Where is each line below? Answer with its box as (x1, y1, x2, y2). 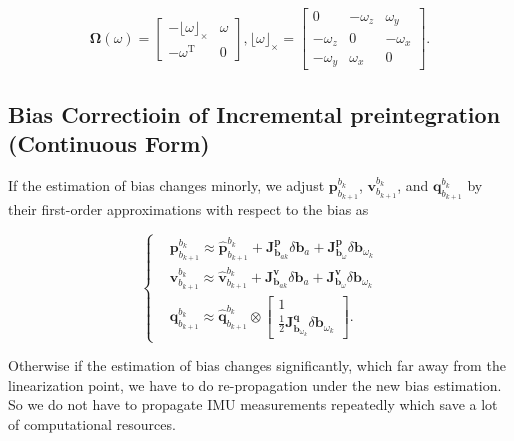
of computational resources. (8, 413, 176, 434)
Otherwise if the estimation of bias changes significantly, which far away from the (8, 355, 506, 376)
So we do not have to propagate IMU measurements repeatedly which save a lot (8, 394, 498, 415)
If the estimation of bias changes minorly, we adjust (8, 175, 325, 196)
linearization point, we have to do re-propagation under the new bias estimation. (8, 374, 502, 395)
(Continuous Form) (8, 128, 210, 159)
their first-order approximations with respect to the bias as (8, 199, 369, 220)
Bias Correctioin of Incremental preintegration (8, 98, 501, 129)
